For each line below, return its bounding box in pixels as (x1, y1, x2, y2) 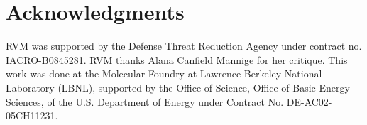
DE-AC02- (286, 94, 332, 109)
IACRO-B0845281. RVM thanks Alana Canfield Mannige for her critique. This (6, 52, 348, 67)
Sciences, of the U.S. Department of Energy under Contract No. (6, 94, 284, 109)
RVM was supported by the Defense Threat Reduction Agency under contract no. (6, 38, 362, 53)
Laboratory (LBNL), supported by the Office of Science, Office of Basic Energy (6, 80, 350, 94)
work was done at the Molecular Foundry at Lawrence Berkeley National (6, 66, 322, 81)
